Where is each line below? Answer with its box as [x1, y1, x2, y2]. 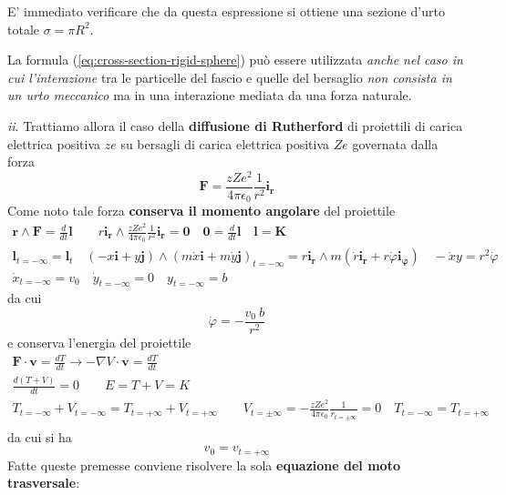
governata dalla [352, 134, 439, 153]
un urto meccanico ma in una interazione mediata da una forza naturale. [7, 86, 412, 105]
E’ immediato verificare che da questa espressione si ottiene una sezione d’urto [7, 2, 445, 20]
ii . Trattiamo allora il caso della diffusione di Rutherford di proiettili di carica [7, 116, 463, 135]
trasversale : [7, 473, 80, 492]
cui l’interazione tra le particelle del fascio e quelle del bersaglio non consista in [7, 67, 452, 86]
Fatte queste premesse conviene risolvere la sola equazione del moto [7, 455, 400, 474]
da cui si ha [7, 427, 72, 446]
